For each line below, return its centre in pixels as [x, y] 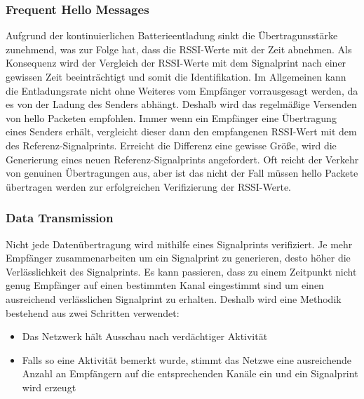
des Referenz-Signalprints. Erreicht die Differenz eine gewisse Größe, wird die [171, 145]
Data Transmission [60, 218]
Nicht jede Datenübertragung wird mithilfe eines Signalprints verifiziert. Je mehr [179, 244]
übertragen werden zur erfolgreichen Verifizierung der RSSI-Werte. [149, 186]
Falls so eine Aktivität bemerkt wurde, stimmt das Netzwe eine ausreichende [187, 359]
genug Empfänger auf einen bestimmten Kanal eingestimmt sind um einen [165, 285]
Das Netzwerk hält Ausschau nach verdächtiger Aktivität [145, 336]
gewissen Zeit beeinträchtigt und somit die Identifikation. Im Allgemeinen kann [176, 76]
